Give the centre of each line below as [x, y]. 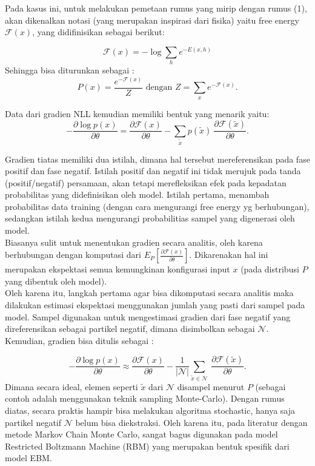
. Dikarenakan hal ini [229, 255]
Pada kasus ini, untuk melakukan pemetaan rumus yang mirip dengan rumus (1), [156, 8]
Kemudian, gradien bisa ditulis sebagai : [79, 340]
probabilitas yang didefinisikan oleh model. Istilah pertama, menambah [137, 194]
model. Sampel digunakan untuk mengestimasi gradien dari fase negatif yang [148, 316]
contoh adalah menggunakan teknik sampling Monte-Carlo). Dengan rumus [145, 398]
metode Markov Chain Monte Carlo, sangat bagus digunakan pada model [141, 434]
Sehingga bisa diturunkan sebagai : [70, 70]
